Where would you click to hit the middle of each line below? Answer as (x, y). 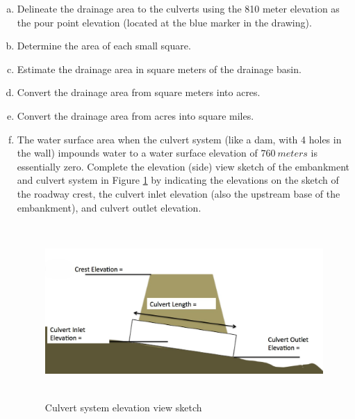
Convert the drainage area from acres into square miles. (135, 115)
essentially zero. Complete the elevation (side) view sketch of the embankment (183, 166)
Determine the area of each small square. (104, 46)
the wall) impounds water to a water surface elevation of (137, 153)
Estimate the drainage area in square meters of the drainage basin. (159, 69)
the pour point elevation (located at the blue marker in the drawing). (164, 22)
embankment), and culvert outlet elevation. (109, 207)
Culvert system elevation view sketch (123, 408)
